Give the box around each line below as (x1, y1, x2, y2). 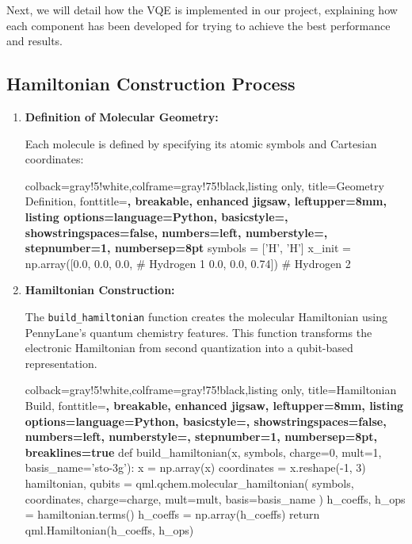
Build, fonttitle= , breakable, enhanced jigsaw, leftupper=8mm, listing (25, 397, 404, 413)
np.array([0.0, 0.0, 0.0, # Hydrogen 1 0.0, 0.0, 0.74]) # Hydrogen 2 (25, 255, 351, 271)
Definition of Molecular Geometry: (25, 108, 219, 125)
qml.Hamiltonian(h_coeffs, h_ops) (25, 521, 194, 538)
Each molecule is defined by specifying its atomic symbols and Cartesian (25, 135, 377, 151)
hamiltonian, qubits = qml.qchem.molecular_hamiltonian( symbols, (25, 474, 354, 491)
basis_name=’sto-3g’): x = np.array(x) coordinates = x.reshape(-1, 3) (25, 459, 366, 476)
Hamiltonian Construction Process (6, 71, 296, 96)
